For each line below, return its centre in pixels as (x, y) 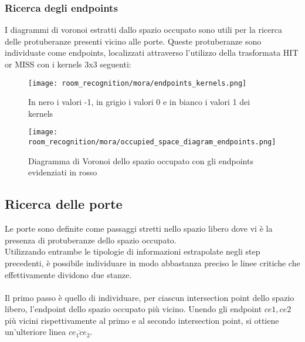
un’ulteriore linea (35, 332)
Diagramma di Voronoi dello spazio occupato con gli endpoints (141, 160)
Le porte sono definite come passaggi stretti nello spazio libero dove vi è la (139, 228)
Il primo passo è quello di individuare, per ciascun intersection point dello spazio (150, 297)
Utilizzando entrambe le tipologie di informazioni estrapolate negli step (133, 251)
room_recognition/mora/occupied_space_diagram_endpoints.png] (152, 142)
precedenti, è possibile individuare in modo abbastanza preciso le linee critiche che (152, 263)
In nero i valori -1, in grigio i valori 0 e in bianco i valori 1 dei (139, 102)
